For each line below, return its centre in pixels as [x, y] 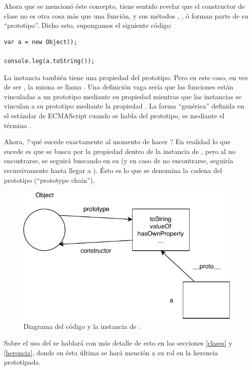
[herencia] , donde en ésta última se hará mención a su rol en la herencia [111, 352]
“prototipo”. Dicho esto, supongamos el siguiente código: [88, 25]
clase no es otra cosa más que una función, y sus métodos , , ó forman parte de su [126, 15]
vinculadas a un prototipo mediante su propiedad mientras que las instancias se [123, 96]
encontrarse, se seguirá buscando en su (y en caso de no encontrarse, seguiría [119, 161]
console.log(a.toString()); [49, 61]
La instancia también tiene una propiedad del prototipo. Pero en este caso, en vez [126, 77]
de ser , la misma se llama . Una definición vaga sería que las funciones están [119, 87]
